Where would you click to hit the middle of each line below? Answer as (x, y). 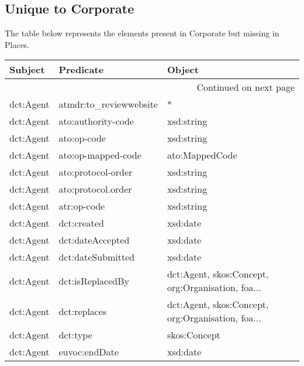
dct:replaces (83, 311)
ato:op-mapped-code (100, 155)
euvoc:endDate (89, 352)
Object (183, 70)
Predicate (81, 70)
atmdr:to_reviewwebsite (108, 104)
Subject (27, 70)
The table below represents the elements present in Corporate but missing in (142, 33)
